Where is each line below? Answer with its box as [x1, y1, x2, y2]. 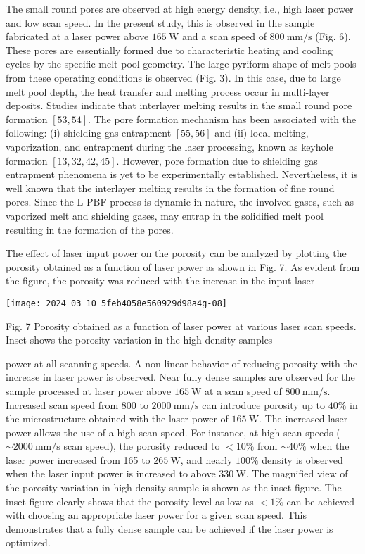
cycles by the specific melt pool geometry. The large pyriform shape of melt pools [6, 56, 357, 71]
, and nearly [180, 452, 233, 467]
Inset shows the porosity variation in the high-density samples [6, 332, 273, 347]
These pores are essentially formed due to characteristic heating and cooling [6, 42, 333, 57]
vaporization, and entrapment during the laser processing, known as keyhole [6, 139, 333, 153]
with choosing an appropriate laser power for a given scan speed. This [6, 508, 307, 522]
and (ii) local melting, [214, 125, 309, 140]
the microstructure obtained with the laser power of [6, 411, 229, 426]
